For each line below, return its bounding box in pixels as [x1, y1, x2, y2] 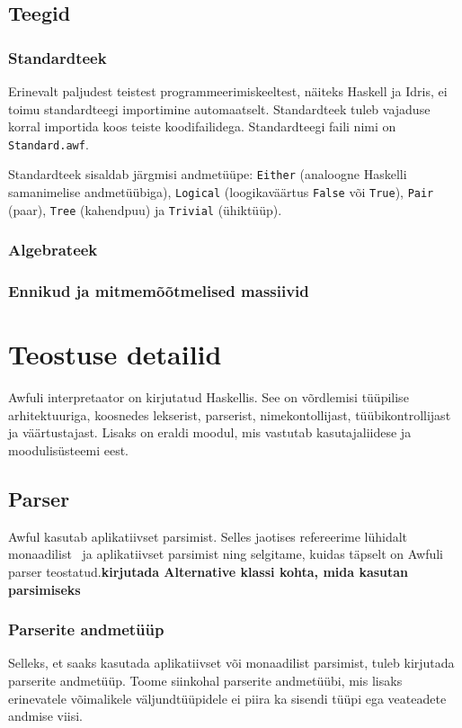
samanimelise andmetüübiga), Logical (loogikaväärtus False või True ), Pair [8, 183, 434, 202]
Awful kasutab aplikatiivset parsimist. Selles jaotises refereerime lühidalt [8, 526, 408, 545]
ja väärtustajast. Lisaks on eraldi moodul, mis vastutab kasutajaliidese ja [8, 423, 412, 442]
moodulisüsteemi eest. [8, 441, 129, 459]
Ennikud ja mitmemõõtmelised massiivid [8, 280, 309, 302]
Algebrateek [8, 238, 98, 261]
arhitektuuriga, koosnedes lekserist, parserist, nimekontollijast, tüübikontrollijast [8, 405, 451, 424]
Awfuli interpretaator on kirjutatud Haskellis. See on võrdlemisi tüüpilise [8, 388, 409, 407]
